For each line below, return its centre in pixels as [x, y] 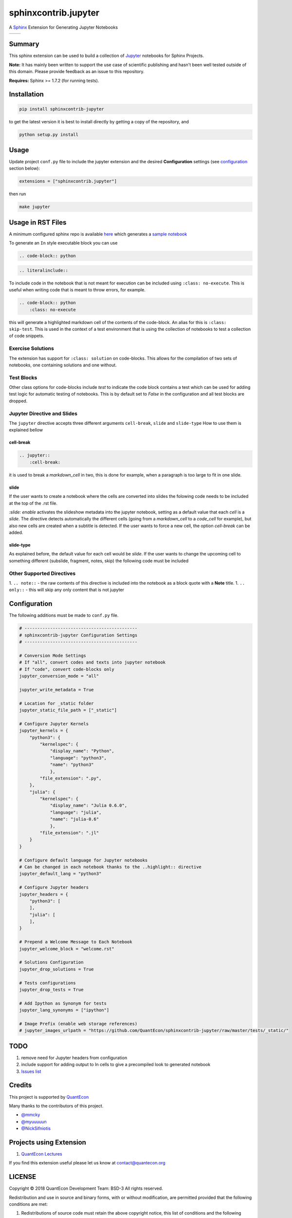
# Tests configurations [48, 983]
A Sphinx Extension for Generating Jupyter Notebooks [64, 27]
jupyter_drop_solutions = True [57, 969]
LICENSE [23, 1177]
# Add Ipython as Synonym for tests [63, 1003]
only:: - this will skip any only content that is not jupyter [66, 590]
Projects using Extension [47, 1142]
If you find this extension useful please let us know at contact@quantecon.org [87, 1163]
